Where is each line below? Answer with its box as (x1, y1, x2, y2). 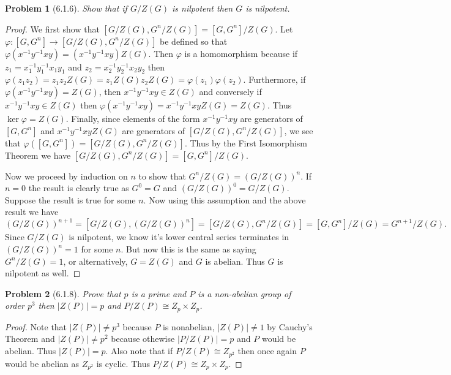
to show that (138, 169, 186, 182)
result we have (5, 205, 59, 218)
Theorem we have (5, 148, 71, 161)
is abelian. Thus (205, 254, 265, 267)
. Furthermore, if (243, 73, 306, 86)
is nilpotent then (172, 2, 233, 14)
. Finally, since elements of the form (65, 112, 200, 124)
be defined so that (160, 34, 228, 47)
